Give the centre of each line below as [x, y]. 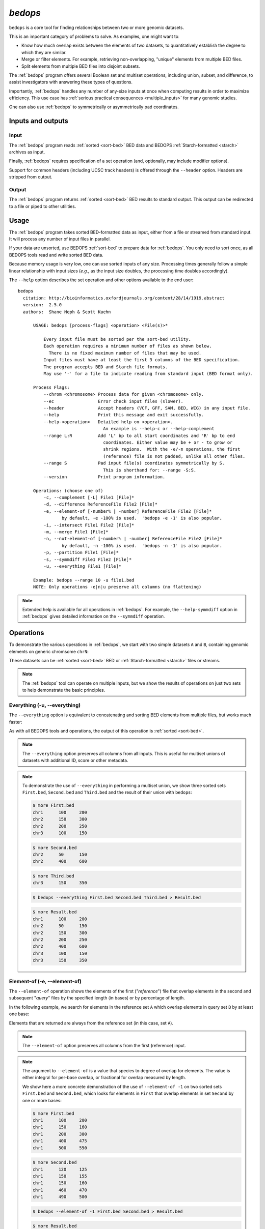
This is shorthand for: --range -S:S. [150, 470]
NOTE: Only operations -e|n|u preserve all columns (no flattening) [117, 587]
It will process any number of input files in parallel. [60, 239]
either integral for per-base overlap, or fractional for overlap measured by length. [104, 1078]
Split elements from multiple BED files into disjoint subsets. [81, 66]
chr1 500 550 [60, 1148]
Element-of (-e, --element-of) [45, 981]
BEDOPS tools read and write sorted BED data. [56, 255]
